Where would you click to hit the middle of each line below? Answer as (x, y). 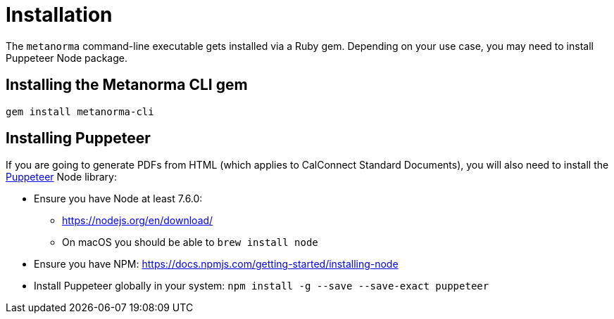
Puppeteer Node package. (67, 58)
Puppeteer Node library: (62, 177)
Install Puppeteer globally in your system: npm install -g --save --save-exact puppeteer (262, 286)
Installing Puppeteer (78, 138)
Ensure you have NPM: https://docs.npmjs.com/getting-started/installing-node (216, 264)
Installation (59, 15)
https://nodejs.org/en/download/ (138, 221)
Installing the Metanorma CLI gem (127, 85)
